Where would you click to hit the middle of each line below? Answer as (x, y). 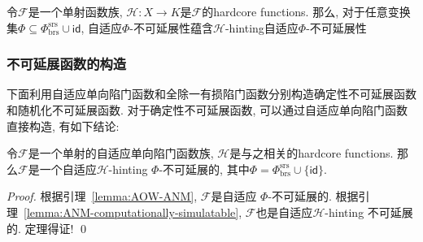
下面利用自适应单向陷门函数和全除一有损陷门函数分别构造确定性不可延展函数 (211, 94)
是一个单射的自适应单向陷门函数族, (121, 153)
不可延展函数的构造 (67, 64)
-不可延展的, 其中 (204, 169)
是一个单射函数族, (75, 11)
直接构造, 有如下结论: (63, 125)
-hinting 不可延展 (369, 212)
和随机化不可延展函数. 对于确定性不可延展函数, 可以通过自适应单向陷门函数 (207, 110)
